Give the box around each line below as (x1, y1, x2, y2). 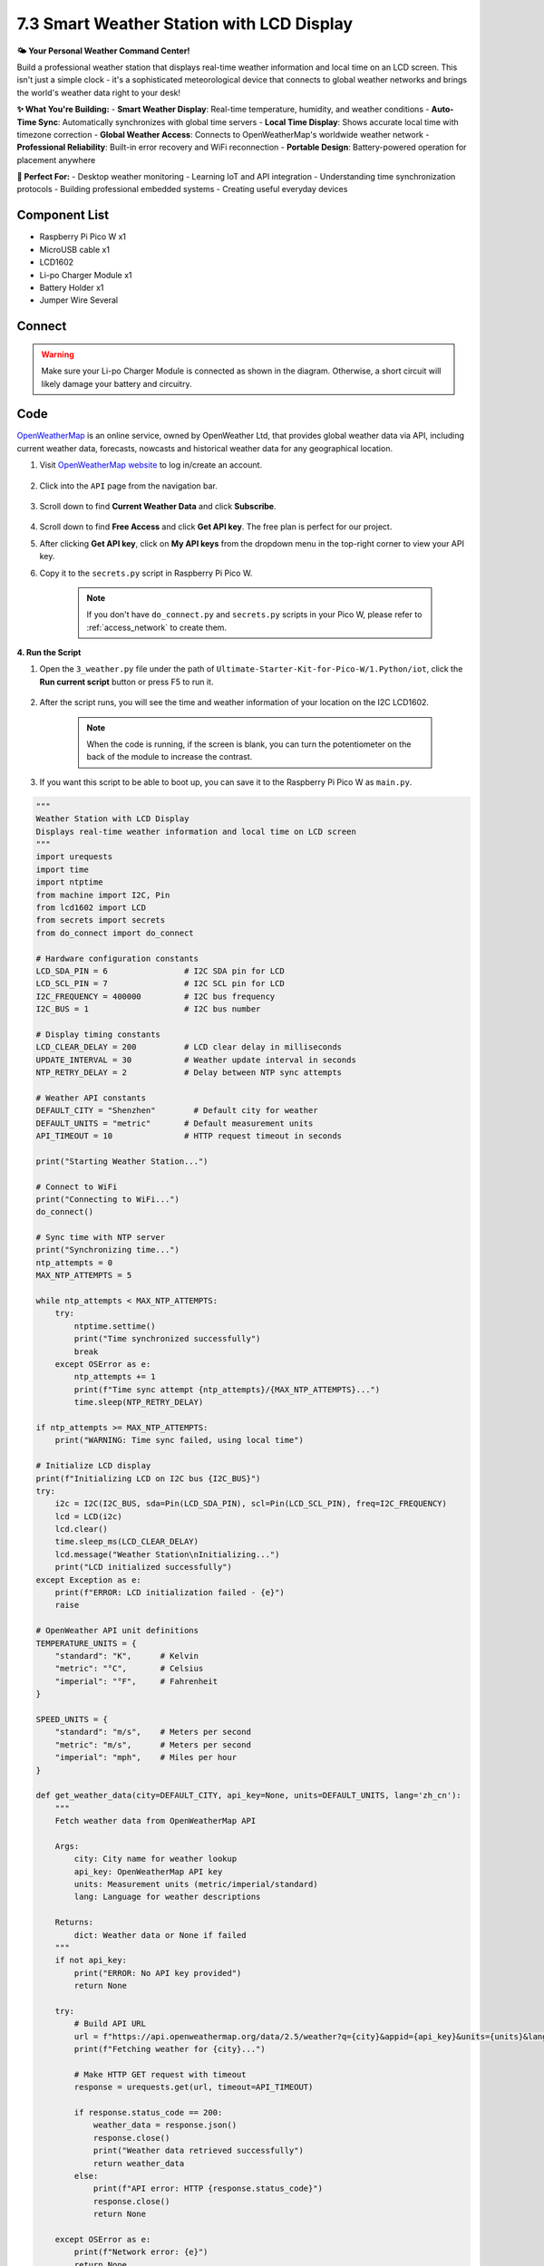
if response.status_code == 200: (73, 2107, 223, 2118)
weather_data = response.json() (92, 2120, 238, 2130)
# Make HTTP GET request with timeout (73, 2069, 247, 2079)
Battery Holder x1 (39, 282, 104, 293)
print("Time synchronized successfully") (73, 1333, 261, 1344)
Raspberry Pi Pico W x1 (39, 231, 127, 242)
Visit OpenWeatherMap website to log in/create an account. (39, 460, 263, 470)
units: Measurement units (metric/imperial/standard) (73, 1879, 318, 1890)
